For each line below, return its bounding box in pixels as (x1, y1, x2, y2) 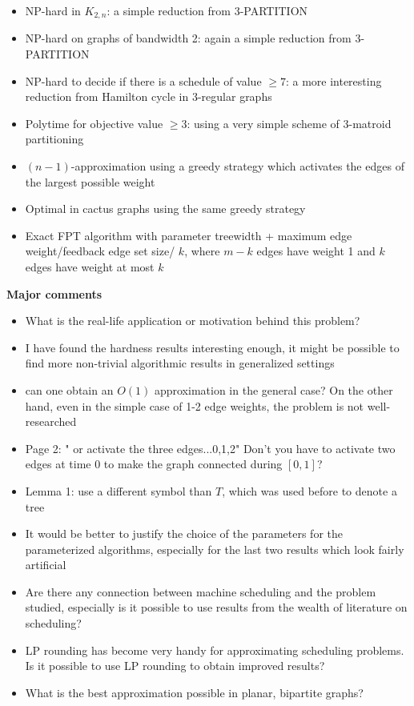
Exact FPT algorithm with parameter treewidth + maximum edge (25, 227, 352, 243)
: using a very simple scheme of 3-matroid (187, 114, 392, 131)
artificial (25, 556, 66, 573)
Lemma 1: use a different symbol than (25, 482, 212, 499)
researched (25, 413, 77, 430)
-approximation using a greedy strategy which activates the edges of (70, 158, 404, 174)
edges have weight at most (25, 258, 155, 275)
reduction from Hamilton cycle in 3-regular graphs (25, 88, 272, 105)
